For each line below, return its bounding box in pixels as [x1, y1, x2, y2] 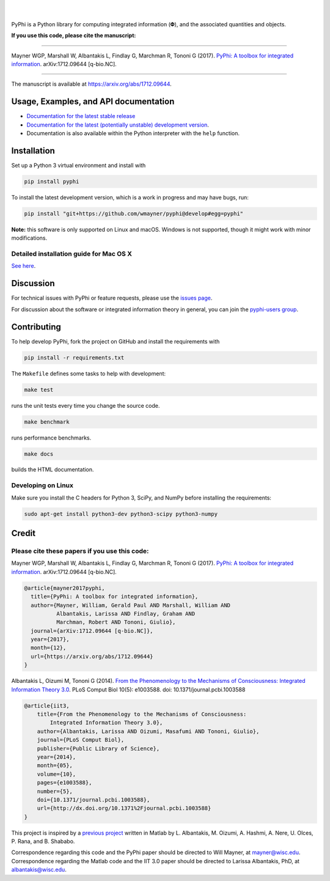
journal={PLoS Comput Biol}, [37, 737, 125, 743]
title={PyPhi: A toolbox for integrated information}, [31, 593, 199, 600]
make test [24, 386, 54, 393]
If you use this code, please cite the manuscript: [11, 32, 136, 39]
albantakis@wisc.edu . [11, 866, 67, 874]
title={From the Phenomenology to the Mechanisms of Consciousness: [37, 711, 247, 718]
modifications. [11, 234, 48, 241]
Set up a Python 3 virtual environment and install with [11, 161, 146, 169]
